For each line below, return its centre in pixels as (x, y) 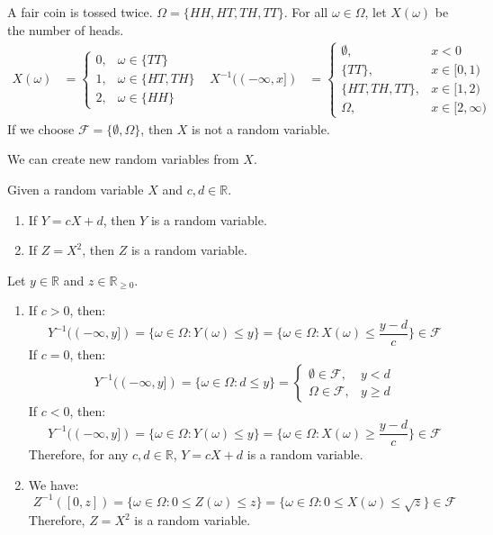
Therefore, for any (78, 454)
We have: (54, 484)
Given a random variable (76, 190)
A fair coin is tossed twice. (80, 12)
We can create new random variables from (123, 159)
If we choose (41, 128)
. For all (306, 12)
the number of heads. (66, 29)
